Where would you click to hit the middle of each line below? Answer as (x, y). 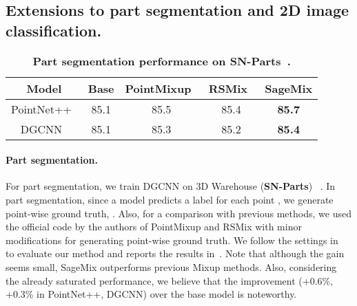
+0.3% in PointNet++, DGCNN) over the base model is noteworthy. (151, 294)
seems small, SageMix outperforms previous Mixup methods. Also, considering (171, 266)
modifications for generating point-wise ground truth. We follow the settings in (172, 240)
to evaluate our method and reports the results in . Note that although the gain (175, 253)
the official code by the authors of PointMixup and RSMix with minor (154, 227)
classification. (54, 30)
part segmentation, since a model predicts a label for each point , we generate (170, 199)
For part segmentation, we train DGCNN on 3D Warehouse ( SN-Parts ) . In (171, 186)
